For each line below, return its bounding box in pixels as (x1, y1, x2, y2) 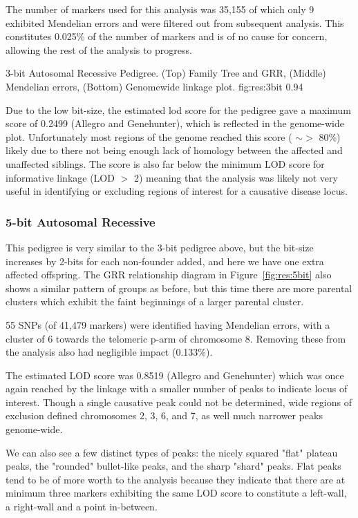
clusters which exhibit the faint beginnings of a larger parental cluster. (6, 294, 304, 309)
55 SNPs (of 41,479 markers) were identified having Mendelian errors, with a (6, 317, 330, 332)
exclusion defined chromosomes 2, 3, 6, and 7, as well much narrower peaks (6, 408, 323, 423)
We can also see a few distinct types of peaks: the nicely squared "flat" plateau (6, 445, 338, 459)
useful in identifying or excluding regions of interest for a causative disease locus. (6, 184, 348, 198)
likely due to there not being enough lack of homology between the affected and (6, 143, 343, 157)
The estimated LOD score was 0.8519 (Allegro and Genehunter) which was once (6, 367, 344, 382)
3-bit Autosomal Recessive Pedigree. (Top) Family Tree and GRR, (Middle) (6, 66, 326, 80)
